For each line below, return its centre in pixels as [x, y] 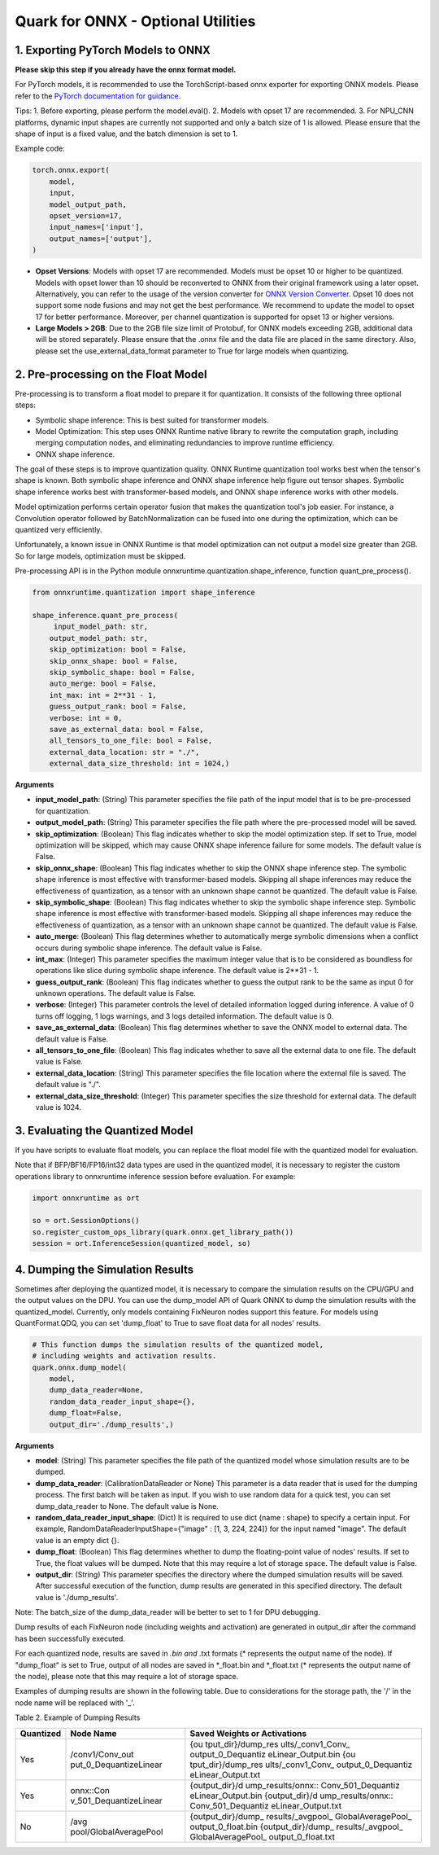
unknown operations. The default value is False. [115, 993]
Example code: [40, 149]
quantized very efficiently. [59, 530]
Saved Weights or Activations [248, 1733]
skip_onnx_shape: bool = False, [114, 661]
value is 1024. [58, 1107]
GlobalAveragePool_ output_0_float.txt [263, 1836]
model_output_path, [88, 204]
